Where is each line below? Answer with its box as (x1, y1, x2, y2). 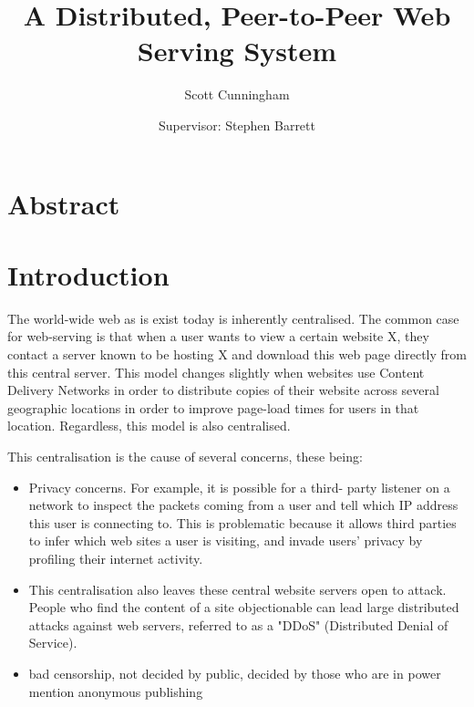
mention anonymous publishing (28, 681, 203, 701)
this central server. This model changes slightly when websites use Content (7, 362, 425, 381)
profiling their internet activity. (28, 548, 203, 567)
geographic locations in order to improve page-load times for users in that (7, 398, 419, 417)
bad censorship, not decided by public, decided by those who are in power (28, 663, 441, 682)
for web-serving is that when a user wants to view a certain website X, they (7, 327, 429, 346)
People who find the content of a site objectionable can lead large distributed (28, 598, 459, 617)
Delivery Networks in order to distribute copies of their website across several (7, 380, 439, 400)
